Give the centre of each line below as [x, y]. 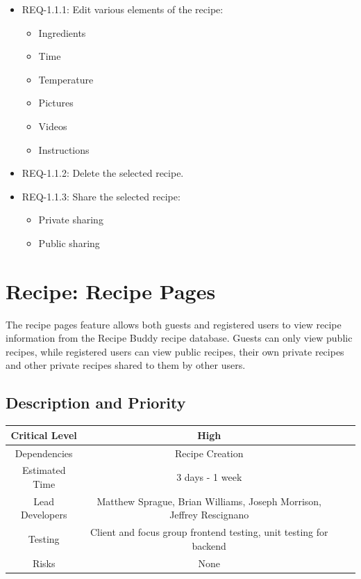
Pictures [56, 103]
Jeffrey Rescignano [209, 515]
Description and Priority [96, 403]
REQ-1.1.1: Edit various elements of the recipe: [123, 9]
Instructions [64, 149]
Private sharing [71, 220]
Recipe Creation [209, 453]
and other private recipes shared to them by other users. [126, 365]
